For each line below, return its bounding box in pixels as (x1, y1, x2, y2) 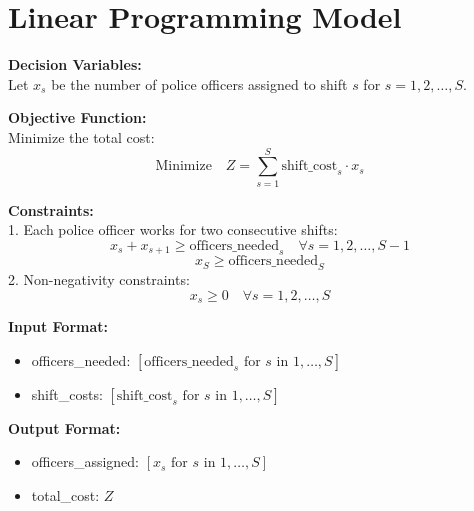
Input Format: (8, 316, 109, 337)
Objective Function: (8, 107, 147, 128)
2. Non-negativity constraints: (8, 269, 190, 290)
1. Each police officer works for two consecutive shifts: (8, 219, 338, 240)
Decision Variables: (8, 54, 142, 75)
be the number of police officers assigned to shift (51, 73, 348, 94)
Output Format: (8, 417, 121, 438)
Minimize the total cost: (8, 126, 155, 147)
